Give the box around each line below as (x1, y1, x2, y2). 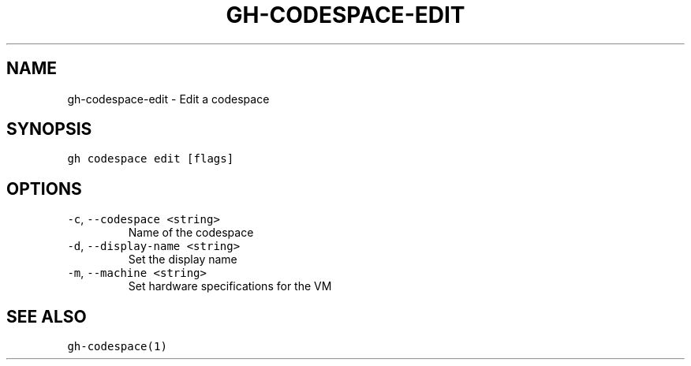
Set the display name (128, 252, 237, 267)
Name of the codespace (128, 226, 254, 240)
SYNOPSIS (6, 119, 92, 140)
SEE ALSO (6, 306, 87, 327)
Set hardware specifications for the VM (128, 279, 332, 293)
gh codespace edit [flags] (67, 152, 234, 166)
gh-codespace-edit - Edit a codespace (67, 91, 270, 106)
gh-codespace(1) (67, 340, 167, 353)
